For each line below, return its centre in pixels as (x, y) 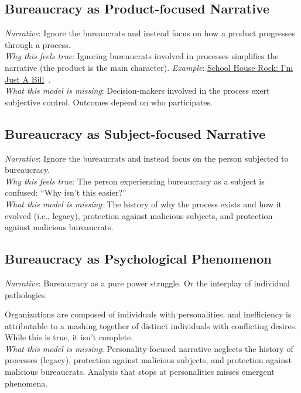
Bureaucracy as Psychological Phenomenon (138, 259)
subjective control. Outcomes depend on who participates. (109, 102)
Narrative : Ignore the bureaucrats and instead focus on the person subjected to (147, 158)
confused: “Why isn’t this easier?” (66, 192)
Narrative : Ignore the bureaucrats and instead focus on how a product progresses (150, 33)
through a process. (38, 44)
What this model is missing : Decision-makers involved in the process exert (137, 90)
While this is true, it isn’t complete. (69, 337)
